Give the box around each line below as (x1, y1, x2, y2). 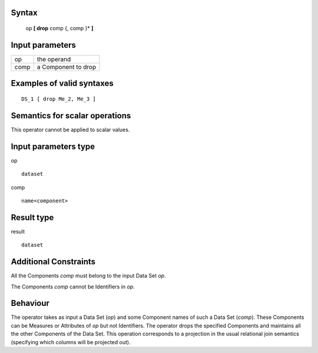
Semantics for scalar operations (11, 111, 131, 121)
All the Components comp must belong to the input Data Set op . (11, 272, 166, 279)
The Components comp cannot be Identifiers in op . (11, 283, 135, 290)
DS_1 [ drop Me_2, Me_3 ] (21, 95, 97, 102)
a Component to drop (37, 62, 97, 71)
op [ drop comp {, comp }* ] (25, 25, 94, 32)
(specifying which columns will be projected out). (11, 338, 131, 345)
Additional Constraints (11, 257, 96, 267)
